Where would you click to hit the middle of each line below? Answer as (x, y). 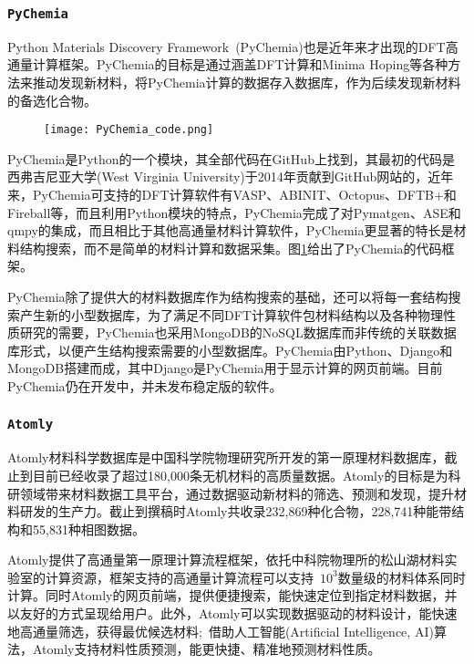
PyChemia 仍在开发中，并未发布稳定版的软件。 (145, 385)
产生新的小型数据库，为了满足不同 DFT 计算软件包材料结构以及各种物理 (231, 314)
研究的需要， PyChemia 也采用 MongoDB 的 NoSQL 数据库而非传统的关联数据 (238, 332)
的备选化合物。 (52, 100)
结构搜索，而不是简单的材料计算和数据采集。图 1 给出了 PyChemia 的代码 (231, 248)
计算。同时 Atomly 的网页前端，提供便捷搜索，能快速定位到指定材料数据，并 (232, 595)
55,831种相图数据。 (88, 529)
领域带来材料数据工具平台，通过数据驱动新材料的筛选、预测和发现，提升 (237, 493)
